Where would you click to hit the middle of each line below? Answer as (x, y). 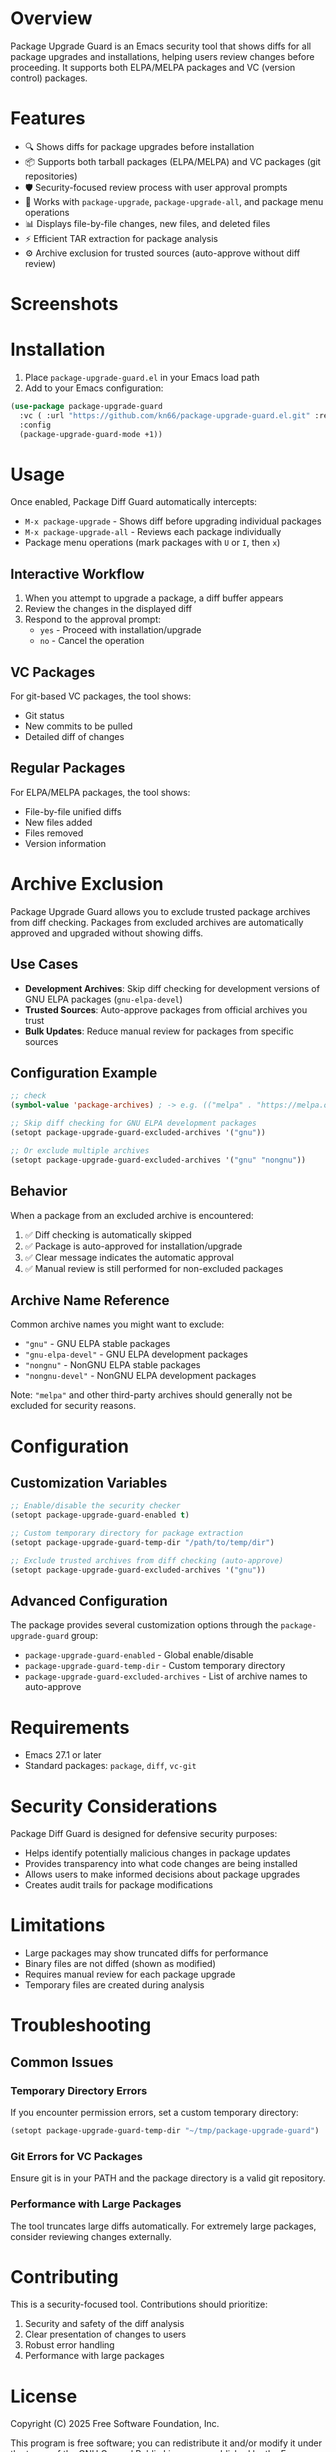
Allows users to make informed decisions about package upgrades (162, 1874)
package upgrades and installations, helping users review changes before (162, 56)
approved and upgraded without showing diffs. (107, 933)
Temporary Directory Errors (79, 2090)
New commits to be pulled (78, 726)
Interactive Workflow (77, 573)
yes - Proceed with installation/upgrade (120, 630)
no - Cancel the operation (92, 641)
